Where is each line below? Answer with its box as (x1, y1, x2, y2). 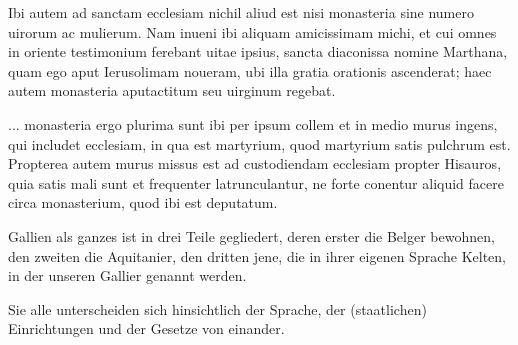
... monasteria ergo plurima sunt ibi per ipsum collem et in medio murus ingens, (8, 113, 498, 134)
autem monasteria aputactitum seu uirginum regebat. (8, 80, 336, 101)
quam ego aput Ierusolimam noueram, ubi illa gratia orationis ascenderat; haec (8, 60, 492, 81)
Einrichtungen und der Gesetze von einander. (8, 318, 285, 339)
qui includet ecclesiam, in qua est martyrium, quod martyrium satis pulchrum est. (8, 133, 511, 154)
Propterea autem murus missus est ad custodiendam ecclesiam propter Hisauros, (8, 153, 502, 174)
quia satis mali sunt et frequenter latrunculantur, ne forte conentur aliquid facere (8, 172, 504, 193)
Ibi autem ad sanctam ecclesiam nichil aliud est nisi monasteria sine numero (8, 2, 474, 22)
